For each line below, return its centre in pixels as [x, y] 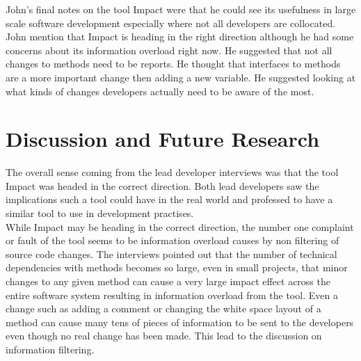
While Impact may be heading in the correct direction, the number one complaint [180, 226]
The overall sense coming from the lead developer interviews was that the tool [172, 172]
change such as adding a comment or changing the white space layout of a [163, 308]
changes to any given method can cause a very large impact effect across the [168, 281]
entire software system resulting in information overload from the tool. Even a [172, 295]
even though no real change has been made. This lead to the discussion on [164, 336]
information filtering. [50, 349]
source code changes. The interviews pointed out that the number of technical [171, 254]
